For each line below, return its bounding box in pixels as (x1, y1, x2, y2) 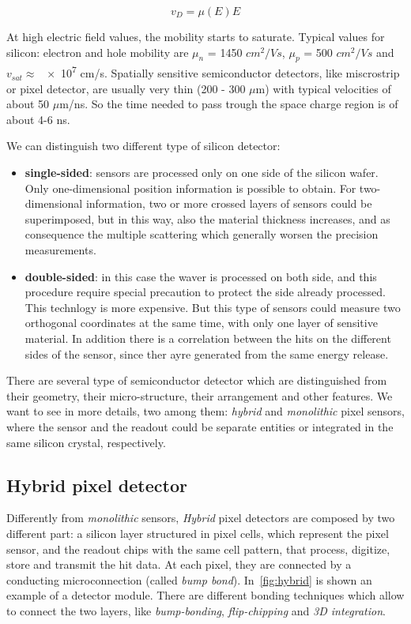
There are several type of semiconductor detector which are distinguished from (6, 372, 387, 389)
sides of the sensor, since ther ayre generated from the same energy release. (25, 345, 389, 362)
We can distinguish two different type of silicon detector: (6, 137, 281, 154)
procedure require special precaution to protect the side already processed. (25, 284, 386, 300)
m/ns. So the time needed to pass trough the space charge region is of (59, 96, 398, 112)
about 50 (6, 96, 50, 112)
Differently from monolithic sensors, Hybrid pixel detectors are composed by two (6, 509, 395, 526)
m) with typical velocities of (255, 80, 391, 96)
